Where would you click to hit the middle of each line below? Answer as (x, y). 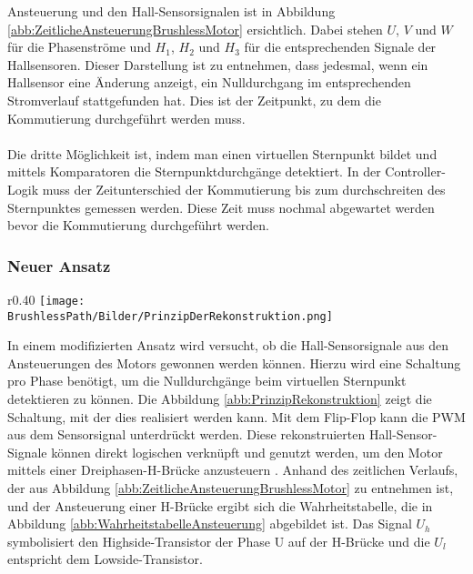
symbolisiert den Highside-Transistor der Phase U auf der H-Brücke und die (219, 541)
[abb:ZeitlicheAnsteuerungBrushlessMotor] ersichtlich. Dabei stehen (195, 29)
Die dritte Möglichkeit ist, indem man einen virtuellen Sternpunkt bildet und (222, 153)
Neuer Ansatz (59, 265)
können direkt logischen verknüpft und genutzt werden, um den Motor (247, 452)
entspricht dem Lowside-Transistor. (105, 559)
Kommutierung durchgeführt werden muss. (126, 118)
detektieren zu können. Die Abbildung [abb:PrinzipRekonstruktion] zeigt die (220, 399)
